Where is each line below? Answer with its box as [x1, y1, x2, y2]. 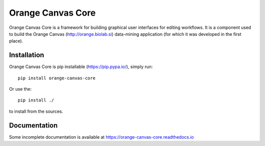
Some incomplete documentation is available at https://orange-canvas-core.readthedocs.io [9, 134, 194, 140]
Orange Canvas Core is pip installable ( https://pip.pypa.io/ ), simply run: [9, 64, 153, 70]
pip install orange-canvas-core [18, 75, 96, 81]
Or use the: [9, 86, 32, 92]
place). [9, 38, 23, 44]
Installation [9, 51, 44, 59]
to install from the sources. [9, 108, 63, 114]
